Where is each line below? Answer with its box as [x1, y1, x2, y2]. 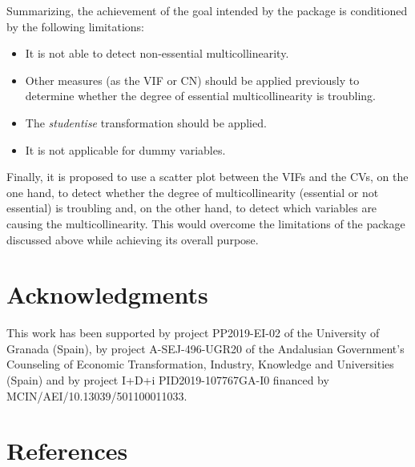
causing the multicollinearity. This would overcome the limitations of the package [6, 215, 405, 231]
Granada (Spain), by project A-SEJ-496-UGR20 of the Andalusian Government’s [6, 340, 405, 356]
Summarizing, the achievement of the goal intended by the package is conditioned [6, 2, 408, 18]
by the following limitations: [6, 18, 144, 34]
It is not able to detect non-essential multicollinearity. [25, 45, 289, 62]
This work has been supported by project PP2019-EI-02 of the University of [6, 324, 380, 341]
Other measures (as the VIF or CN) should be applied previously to [25, 71, 360, 88]
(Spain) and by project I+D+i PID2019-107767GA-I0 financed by [6, 372, 329, 388]
